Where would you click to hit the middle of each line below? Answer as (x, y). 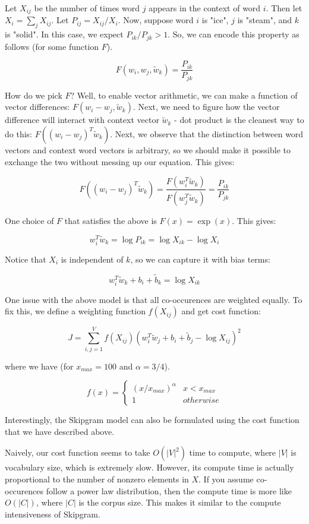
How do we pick (34, 95)
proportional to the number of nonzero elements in (97, 479)
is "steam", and (265, 20)
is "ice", (215, 20)
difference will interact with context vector (82, 120)
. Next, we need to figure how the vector (206, 107)
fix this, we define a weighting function (75, 311)
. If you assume (226, 479)
